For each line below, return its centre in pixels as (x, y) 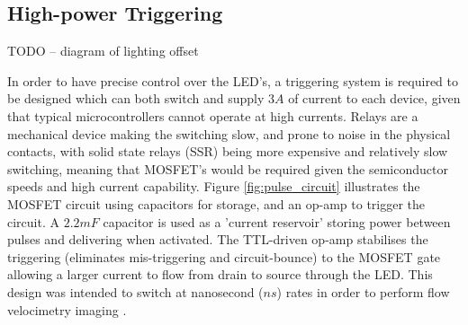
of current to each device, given (374, 98)
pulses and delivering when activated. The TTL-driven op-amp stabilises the (218, 239)
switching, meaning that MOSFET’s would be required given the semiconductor (228, 168)
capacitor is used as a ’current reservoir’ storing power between (277, 221)
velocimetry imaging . (67, 309)
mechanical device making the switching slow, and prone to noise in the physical (229, 133)
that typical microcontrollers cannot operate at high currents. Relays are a (213, 115)
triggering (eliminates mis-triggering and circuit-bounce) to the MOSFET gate (224, 256)
